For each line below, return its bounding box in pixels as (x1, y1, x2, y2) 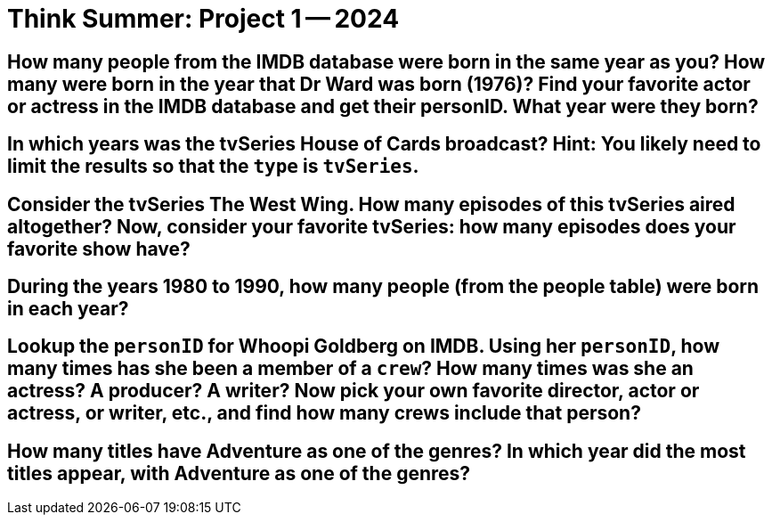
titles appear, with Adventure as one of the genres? (7, 461, 471, 485)
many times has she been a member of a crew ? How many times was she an (7, 357, 694, 380)
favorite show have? (7, 237, 191, 260)
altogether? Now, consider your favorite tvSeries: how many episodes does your (7, 215, 736, 238)
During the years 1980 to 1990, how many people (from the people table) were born (7, 275, 760, 298)
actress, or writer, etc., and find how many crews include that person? (7, 402, 641, 425)
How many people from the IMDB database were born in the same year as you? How (7, 50, 766, 73)
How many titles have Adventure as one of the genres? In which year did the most (7, 439, 746, 462)
